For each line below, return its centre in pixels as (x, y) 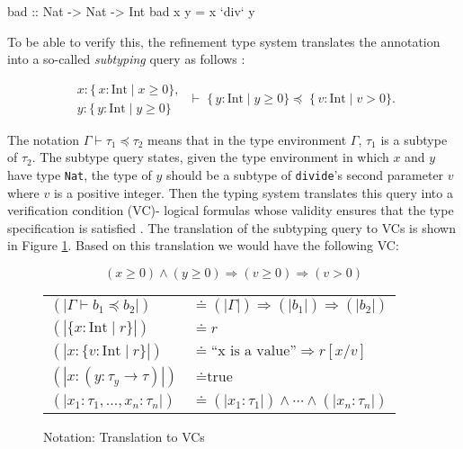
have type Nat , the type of (80, 175)
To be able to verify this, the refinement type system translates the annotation (224, 41)
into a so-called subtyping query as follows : (126, 59)
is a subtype (414, 139)
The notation (44, 139)
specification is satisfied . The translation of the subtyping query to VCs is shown (231, 227)
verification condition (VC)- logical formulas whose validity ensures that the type (231, 210)
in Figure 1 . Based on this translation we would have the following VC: (203, 245)
